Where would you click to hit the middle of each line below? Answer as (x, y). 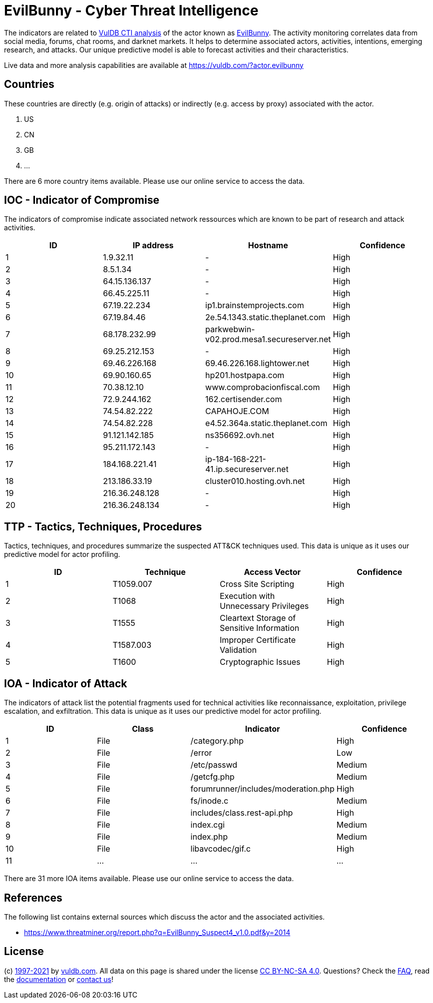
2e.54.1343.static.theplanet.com (265, 317)
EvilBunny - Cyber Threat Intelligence (131, 10)
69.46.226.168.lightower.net (257, 363)
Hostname (268, 246)
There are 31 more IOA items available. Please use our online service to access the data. (149, 879)
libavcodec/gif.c (220, 849)
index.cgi (208, 825)
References (33, 898)
